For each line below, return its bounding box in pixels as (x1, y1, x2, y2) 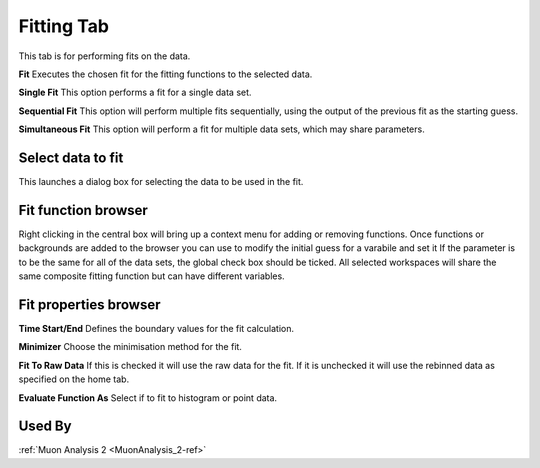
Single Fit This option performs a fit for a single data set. (18, 86, 252, 99)
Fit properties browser (18, 296, 161, 313)
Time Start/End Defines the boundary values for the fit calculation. (18, 323, 295, 334)
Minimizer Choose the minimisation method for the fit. (18, 341, 242, 353)
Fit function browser (18, 201, 149, 219)
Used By (18, 418, 72, 435)
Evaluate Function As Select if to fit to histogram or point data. (18, 391, 278, 404)
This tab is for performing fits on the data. (18, 50, 191, 62)
